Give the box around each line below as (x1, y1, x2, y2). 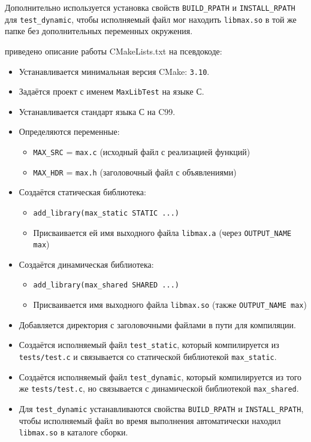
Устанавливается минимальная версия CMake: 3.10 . (19, 65, 210, 77)
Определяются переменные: (19, 125, 120, 138)
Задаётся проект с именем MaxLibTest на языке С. (19, 85, 204, 98)
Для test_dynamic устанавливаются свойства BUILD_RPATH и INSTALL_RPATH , (19, 402, 304, 414)
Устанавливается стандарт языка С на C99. (19, 105, 176, 117)
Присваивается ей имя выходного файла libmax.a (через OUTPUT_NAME (33, 226, 292, 238)
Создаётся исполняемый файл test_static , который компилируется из (19, 338, 279, 351)
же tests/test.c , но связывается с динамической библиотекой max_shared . (19, 382, 299, 395)
